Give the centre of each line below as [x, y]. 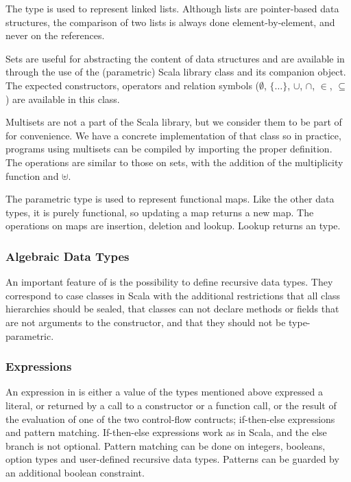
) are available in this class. [63, 99]
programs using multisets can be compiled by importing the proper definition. [169, 149]
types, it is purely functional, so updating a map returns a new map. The [160, 212]
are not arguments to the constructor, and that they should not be [146, 322]
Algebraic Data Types [68, 256]
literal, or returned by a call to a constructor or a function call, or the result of [171, 405]
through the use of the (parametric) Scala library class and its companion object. [176, 72]
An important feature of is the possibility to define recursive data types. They [169, 282]
